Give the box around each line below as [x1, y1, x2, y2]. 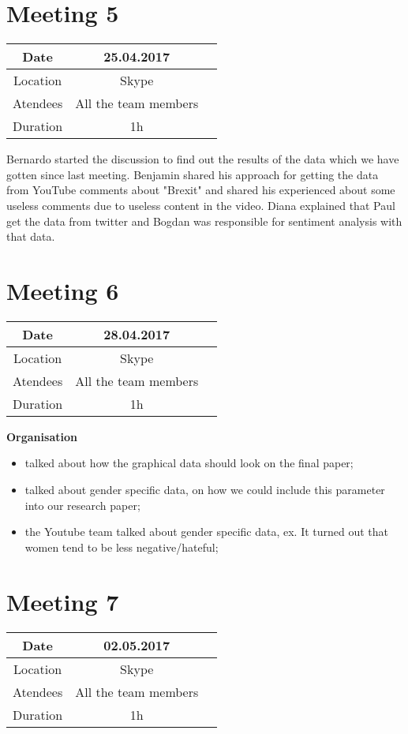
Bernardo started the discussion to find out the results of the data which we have [6, 151, 399, 167]
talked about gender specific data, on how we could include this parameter [24, 481, 385, 497]
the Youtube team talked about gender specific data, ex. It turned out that [24, 523, 389, 540]
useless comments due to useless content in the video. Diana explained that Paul [6, 197, 395, 213]
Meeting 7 [6, 585, 119, 617]
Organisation [6, 428, 77, 444]
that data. [6, 228, 55, 245]
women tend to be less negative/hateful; [24, 538, 219, 555]
